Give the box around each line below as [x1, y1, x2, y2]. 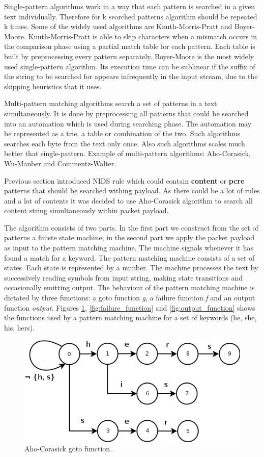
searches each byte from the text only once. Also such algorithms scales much [4, 138, 245, 148]
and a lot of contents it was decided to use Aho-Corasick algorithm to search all [4, 195, 253, 206]
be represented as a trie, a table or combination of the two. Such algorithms [4, 128, 241, 139]
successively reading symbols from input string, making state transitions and [4, 272, 243, 283]
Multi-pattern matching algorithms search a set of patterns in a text [4, 98, 217, 109]
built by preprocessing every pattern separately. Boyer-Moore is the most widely [4, 50, 254, 61]
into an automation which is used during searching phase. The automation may [4, 118, 252, 129]
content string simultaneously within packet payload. [4, 205, 169, 216]
